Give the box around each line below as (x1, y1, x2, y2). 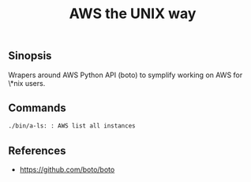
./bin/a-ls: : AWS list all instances (8, 122, 136, 130)
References (8, 143, 66, 158)
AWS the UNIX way (69, 5, 197, 23)
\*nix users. (8, 78, 46, 87)
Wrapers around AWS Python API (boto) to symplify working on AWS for (8, 70, 243, 80)
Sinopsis (8, 49, 52, 63)
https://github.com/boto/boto (19, 165, 115, 174)
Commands (8, 102, 67, 114)
